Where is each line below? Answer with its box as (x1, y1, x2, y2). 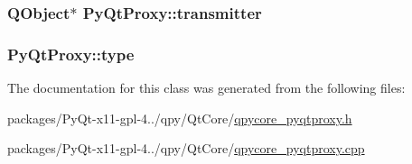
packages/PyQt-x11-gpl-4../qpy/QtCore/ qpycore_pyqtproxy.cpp (7, 139, 365, 158)
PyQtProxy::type (7, 42, 135, 65)
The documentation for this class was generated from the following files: (7, 78, 406, 97)
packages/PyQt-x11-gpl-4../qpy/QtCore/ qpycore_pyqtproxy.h (7, 108, 352, 127)
